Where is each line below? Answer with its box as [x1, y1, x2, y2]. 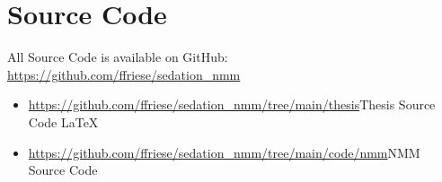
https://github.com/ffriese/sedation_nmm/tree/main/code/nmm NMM [28, 143, 420, 161]
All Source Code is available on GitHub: [7, 48, 228, 66]
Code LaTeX [28, 112, 99, 131]
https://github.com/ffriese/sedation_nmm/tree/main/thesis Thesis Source [28, 95, 436, 114]
